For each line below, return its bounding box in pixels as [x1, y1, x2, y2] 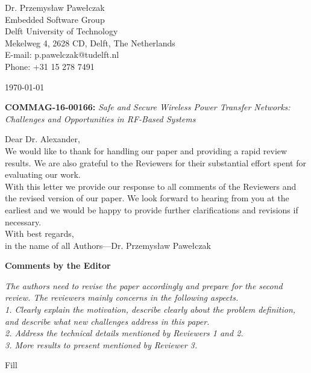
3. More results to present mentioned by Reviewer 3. [5, 338, 198, 351]
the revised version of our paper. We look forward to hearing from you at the [5, 192, 289, 204]
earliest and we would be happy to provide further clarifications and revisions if [5, 203, 298, 216]
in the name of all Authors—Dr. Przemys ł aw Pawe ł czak [5, 239, 211, 251]
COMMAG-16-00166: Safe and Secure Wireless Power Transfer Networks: [5, 101, 291, 113]
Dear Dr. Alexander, [5, 133, 80, 145]
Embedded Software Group [5, 13, 105, 25]
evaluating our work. [5, 168, 81, 181]
